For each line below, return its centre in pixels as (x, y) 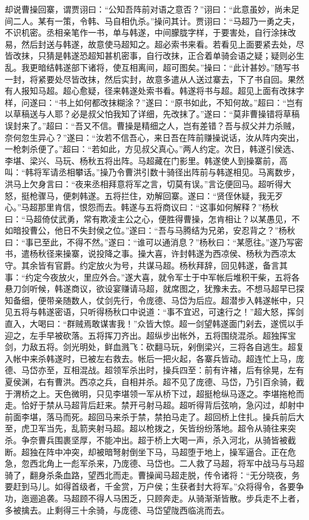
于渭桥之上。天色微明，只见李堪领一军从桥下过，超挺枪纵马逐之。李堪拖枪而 (154, 393)
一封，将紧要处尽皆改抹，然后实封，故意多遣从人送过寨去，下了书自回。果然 (154, 79)
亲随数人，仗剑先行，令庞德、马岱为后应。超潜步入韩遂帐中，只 (179, 300)
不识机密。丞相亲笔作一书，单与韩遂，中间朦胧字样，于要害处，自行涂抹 (146, 32)
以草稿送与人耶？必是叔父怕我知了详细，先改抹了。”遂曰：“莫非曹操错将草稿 (152, 114)
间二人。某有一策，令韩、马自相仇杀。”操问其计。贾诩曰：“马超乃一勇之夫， (152, 21)
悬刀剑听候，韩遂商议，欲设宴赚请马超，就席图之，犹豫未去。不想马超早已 (150, 289)
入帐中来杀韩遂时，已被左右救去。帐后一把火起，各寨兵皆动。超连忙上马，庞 (154, 358)
